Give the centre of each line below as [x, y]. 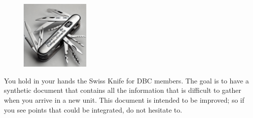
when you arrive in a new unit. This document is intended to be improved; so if [124, 99]
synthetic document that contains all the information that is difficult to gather [123, 90]
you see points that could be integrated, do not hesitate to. [93, 109]
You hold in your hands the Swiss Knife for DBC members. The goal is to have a [126, 80]
